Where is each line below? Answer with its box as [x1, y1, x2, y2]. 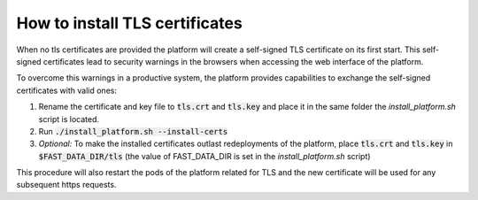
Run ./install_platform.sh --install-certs [38, 126, 228, 136]
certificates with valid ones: [16, 85, 117, 96]
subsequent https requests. [16, 180, 117, 190]
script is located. [38, 113, 99, 124]
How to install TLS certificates [16, 13, 243, 33]
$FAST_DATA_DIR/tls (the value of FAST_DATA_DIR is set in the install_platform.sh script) [38, 150, 371, 161]
